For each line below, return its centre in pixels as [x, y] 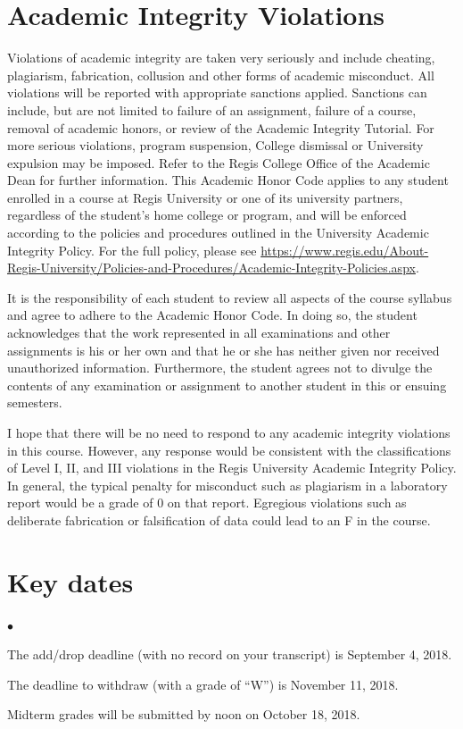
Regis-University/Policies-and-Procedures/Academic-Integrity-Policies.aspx [211, 268]
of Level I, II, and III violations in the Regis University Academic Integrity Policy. [232, 468]
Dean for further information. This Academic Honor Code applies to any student [228, 180]
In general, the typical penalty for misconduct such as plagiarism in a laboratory [227, 485]
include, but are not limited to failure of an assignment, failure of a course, [212, 109]
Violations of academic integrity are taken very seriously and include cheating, [221, 58]
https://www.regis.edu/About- [345, 250]
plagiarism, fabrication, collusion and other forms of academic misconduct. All [221, 75]
